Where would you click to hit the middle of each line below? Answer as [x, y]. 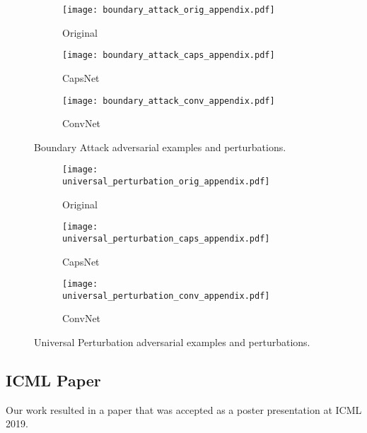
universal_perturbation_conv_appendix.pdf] [166, 296]
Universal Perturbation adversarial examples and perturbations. [172, 342]
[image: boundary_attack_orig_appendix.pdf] [169, 10]
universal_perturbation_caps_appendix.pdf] [166, 238]
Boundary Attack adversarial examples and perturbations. [160, 147]
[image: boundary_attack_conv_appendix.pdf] [169, 101]
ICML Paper [53, 380]
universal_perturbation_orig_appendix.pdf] [166, 182]
